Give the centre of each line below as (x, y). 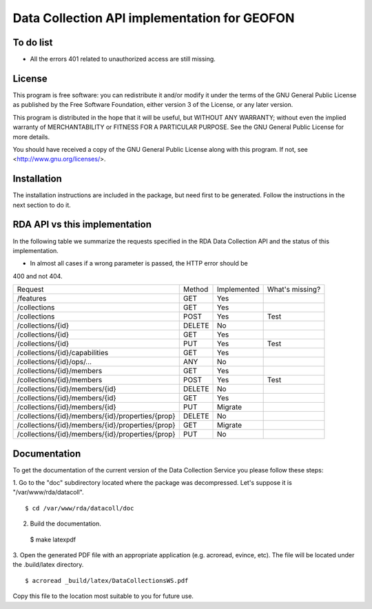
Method (196, 290)
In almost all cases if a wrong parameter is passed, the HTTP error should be (139, 263)
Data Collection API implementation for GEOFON (154, 18)
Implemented (238, 290)
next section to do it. (42, 205)
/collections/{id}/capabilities (63, 353)
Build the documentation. (65, 523)
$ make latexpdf (53, 539)
